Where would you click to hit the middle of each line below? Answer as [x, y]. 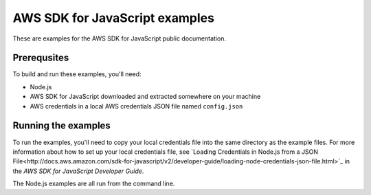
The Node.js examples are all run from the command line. [94, 184]
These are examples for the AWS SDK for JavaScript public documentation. [120, 38]
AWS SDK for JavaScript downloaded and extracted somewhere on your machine [145, 97]
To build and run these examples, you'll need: [77, 74]
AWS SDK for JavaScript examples [113, 18]
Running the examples [62, 126]
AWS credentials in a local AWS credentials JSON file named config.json [136, 106]
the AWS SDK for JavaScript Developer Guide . [78, 171]
